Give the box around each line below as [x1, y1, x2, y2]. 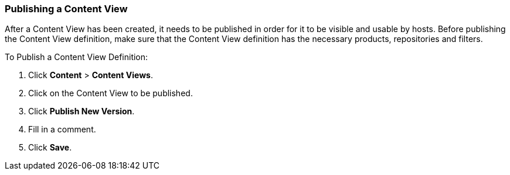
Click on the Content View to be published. [28, 88, 193, 99]
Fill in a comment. [28, 124, 96, 135]
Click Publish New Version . [28, 106, 135, 117]
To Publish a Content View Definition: [5, 52, 148, 62]
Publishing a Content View [5, 3, 128, 15]
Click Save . [28, 142, 72, 153]
